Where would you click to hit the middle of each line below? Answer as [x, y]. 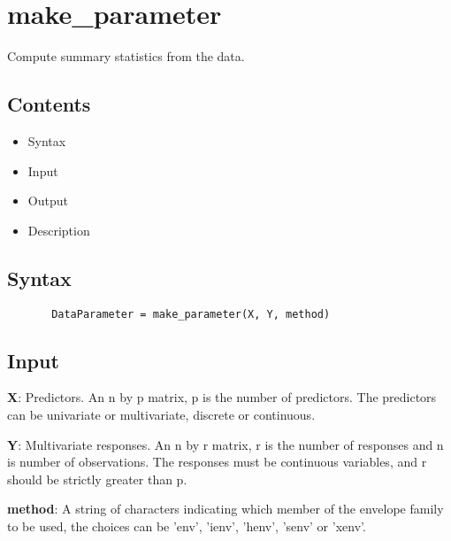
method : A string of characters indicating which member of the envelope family [225, 509]
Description [59, 230]
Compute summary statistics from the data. [126, 56]
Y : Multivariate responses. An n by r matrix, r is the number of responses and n [225, 444]
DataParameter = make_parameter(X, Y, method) [191, 314]
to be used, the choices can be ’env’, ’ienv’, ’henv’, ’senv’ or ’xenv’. [187, 526]
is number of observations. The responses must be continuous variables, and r [217, 462]
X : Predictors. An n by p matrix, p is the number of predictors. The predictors [222, 397]
